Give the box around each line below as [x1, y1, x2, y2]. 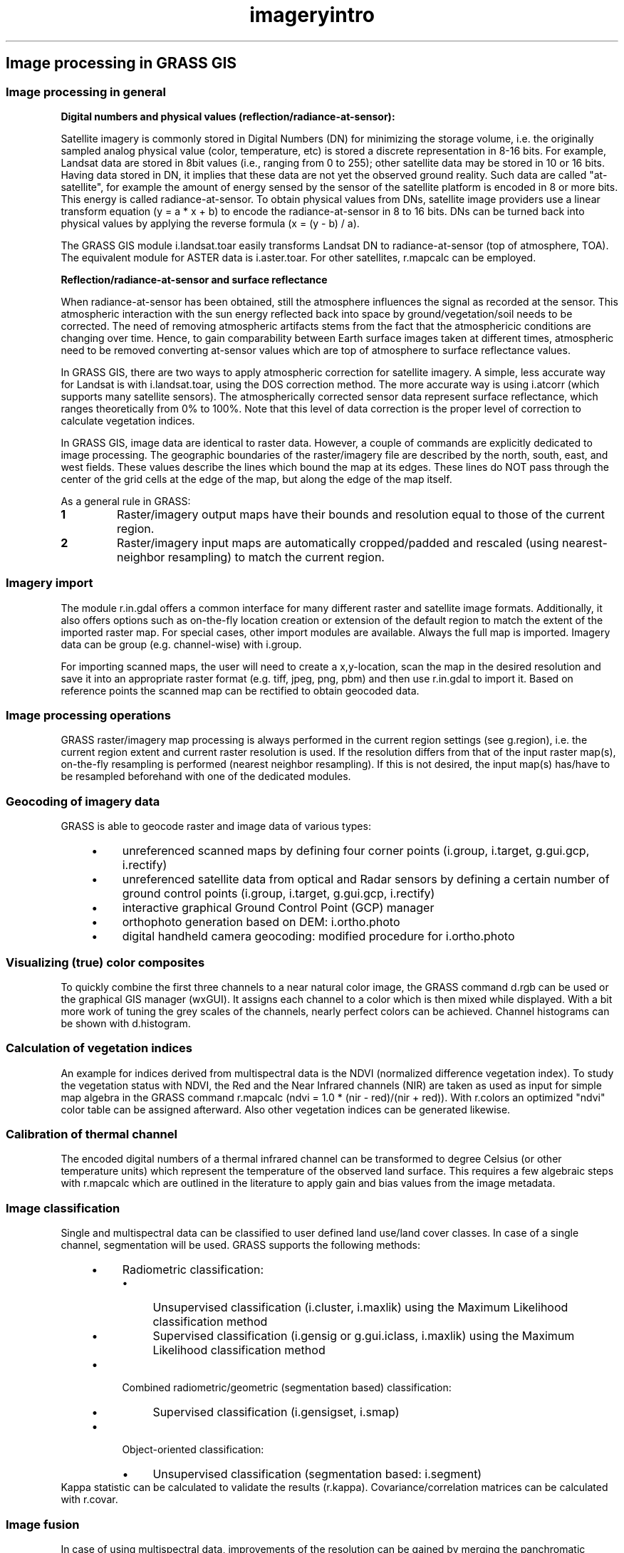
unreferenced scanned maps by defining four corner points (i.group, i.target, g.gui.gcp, [122, 843, 590, 858]
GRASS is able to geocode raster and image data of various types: [61, 820, 371, 833]
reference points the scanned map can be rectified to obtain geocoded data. [61, 684, 420, 697]
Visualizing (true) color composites [6, 955, 205, 970]
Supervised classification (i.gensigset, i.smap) [152, 1405, 400, 1420]
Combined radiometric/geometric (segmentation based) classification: [122, 1381, 452, 1394]
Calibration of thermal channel [6, 1127, 177, 1142]
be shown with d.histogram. [61, 1017, 191, 1029]
